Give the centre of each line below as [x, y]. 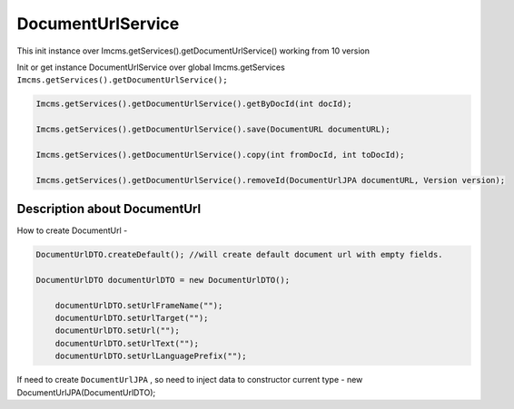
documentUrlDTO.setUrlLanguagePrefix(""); [151, 356]
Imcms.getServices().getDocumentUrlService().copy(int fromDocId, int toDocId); [220, 155]
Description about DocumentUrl [109, 209]
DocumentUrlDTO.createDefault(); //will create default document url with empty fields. [240, 255]
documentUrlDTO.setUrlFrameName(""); [139, 305]
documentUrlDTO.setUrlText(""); [127, 343]
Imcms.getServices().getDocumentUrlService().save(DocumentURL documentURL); [213, 130]
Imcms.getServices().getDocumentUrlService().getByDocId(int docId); [194, 104]
